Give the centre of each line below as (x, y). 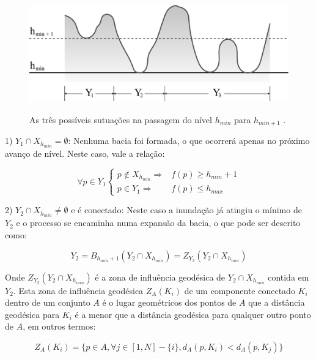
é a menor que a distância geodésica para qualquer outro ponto (193, 314)
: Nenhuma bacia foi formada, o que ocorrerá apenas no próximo (189, 141)
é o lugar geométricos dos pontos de (169, 302)
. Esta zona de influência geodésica (78, 290)
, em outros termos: (59, 326)
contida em (288, 277)
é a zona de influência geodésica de (160, 277)
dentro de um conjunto (48, 302)
